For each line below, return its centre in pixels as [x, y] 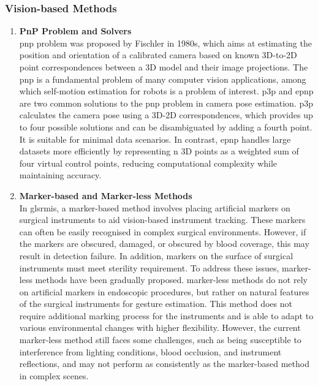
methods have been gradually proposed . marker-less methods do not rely [171, 280]
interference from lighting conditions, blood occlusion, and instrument [150, 351]
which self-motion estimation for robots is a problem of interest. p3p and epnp [166, 91]
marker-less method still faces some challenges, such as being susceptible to [160, 340]
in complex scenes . [54, 375]
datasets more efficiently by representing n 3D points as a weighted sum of [159, 151]
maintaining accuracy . [60, 175]
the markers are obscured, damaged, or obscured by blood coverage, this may [164, 244]
